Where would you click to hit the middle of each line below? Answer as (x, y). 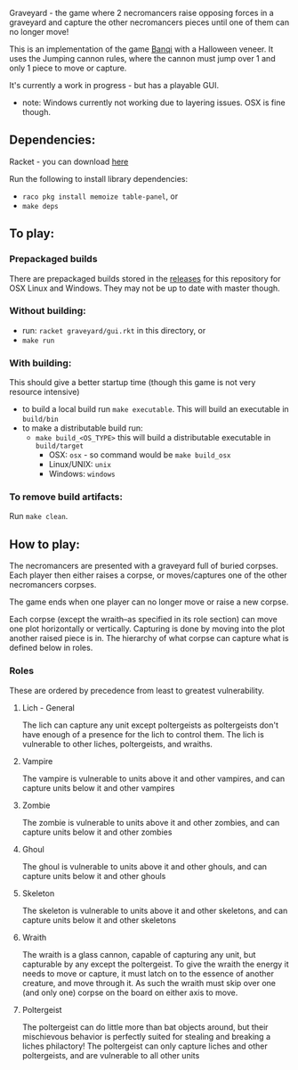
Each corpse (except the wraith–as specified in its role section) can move (143, 620)
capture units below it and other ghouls (94, 876)
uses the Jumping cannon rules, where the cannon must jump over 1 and (142, 58)
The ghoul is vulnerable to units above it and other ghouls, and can (145, 866)
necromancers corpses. (53, 585)
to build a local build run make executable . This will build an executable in (155, 409)
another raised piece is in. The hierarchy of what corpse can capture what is (149, 638)
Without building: (48, 311)
